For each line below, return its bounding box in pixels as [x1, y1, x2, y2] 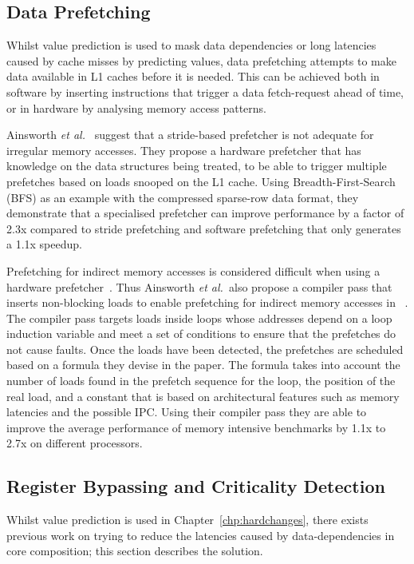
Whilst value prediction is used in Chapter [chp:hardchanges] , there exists [6, 511, 369, 528]
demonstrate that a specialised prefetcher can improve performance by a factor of [6, 205, 404, 221]
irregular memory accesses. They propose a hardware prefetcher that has [6, 141, 361, 158]
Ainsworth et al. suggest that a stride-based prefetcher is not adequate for [6, 126, 374, 143]
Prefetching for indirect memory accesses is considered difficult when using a [6, 262, 380, 279]
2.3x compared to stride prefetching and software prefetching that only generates [6, 220, 401, 236]
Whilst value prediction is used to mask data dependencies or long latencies [6, 37, 377, 54]
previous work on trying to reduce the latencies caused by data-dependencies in [6, 526, 395, 543]
